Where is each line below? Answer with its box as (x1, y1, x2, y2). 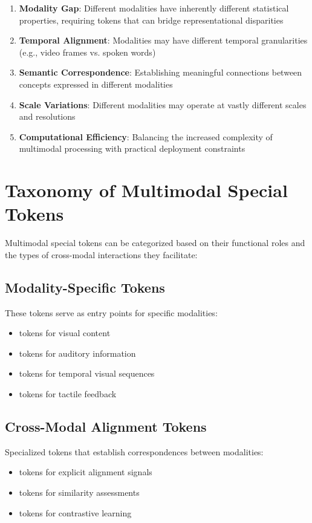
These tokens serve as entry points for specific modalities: (5, 306, 218, 319)
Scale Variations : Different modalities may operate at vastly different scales (19, 98, 307, 111)
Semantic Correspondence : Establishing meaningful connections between (19, 66, 302, 79)
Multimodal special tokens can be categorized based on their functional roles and (5, 236, 305, 249)
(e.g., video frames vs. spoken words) (19, 45, 156, 58)
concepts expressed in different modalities (19, 77, 173, 90)
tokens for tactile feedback (19, 388, 117, 400)
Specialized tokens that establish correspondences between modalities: (5, 445, 264, 458)
